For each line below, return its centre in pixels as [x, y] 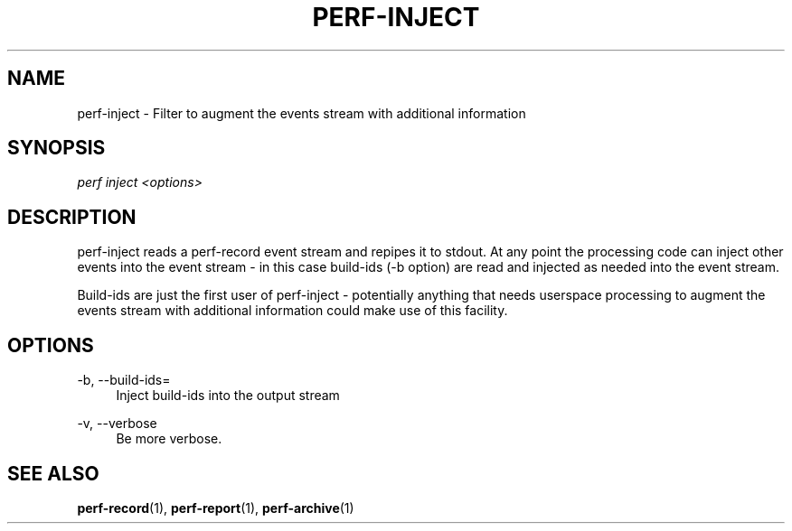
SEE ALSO [53, 473]
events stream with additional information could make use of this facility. [292, 311]
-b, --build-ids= [124, 380]
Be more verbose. [169, 439]
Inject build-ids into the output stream [228, 396]
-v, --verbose [117, 424]
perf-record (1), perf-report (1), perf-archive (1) [216, 508]
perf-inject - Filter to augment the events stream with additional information [302, 113]
